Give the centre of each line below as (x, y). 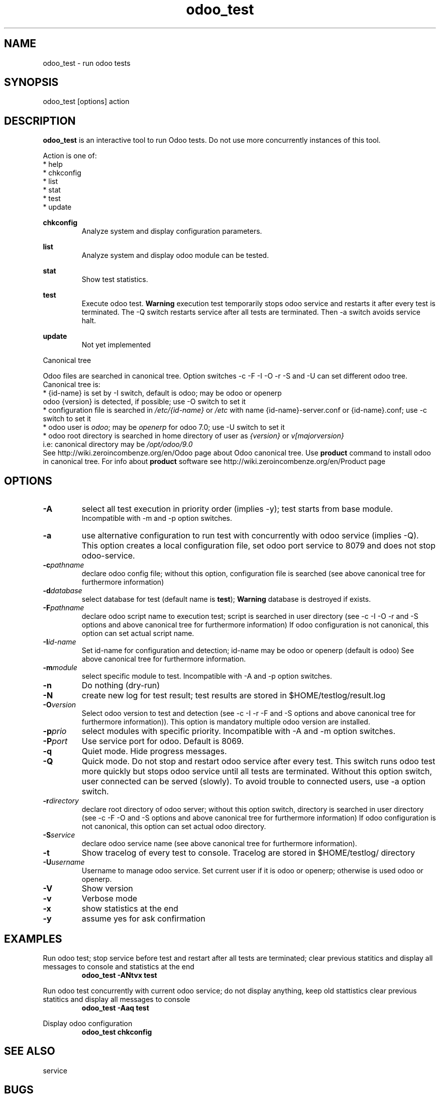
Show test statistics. (115, 280)
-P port (55, 741)
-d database (63, 591)
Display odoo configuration (88, 1023)
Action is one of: (70, 156)
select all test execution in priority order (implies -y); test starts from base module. (237, 509)
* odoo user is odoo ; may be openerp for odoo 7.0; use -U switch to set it (164, 427)
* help (53, 164)
